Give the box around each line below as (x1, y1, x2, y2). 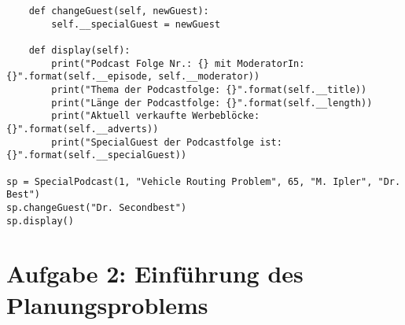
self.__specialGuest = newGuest (51, 18, 221, 30)
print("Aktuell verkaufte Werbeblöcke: (51, 110, 260, 122)
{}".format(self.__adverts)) (6, 123, 159, 135)
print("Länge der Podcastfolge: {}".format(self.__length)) (51, 97, 373, 109)
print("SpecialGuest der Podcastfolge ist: (51, 136, 282, 148)
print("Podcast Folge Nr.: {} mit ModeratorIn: (51, 57, 305, 69)
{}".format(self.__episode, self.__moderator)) (6, 71, 260, 83)
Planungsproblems (6, 288, 208, 320)
